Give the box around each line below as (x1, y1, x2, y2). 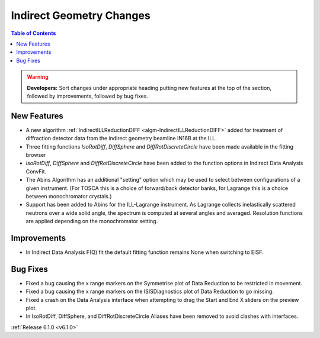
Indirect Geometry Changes (11, 9, 151, 22)
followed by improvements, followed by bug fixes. (27, 92, 148, 99)
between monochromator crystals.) (25, 192, 112, 199)
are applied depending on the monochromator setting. (25, 218, 158, 225)
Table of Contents (11, 30, 56, 37)
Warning (27, 73, 49, 81)
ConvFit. (25, 168, 47, 175)
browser (25, 151, 47, 158)
